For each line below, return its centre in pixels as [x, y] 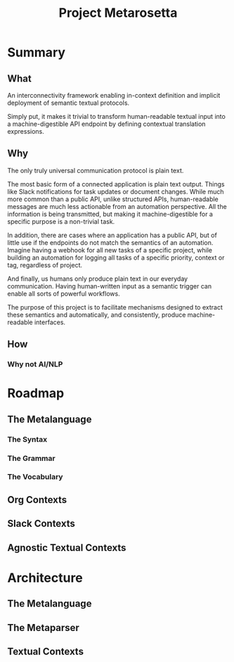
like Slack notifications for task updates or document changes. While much [116, 191]
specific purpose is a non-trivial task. [61, 221]
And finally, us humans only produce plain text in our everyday [98, 279]
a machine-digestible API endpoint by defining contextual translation [106, 124]
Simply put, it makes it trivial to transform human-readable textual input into [117, 116]
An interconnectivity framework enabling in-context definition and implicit [114, 95]
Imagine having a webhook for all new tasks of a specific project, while [110, 250]
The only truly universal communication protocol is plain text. [96, 170]
